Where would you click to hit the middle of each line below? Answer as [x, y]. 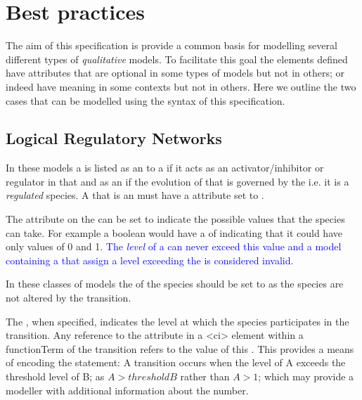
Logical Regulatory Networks [114, 138]
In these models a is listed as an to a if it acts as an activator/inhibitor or [165, 168]
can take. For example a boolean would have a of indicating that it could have [174, 232]
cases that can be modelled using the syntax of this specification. [146, 100]
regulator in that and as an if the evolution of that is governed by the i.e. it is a [177, 181]
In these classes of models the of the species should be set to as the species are [175, 284]
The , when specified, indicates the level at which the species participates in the [177, 321]
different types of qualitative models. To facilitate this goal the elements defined [177, 59]
